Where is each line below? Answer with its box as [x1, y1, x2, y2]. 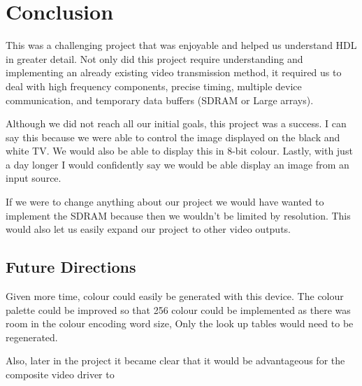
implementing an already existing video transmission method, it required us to [6, 65, 342, 80]
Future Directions [6, 256, 136, 278]
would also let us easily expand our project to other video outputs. [6, 222, 291, 236]
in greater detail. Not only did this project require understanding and [6, 51, 303, 66]
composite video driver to [6, 367, 115, 382]
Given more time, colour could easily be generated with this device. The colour [6, 289, 344, 303]
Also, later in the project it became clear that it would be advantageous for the [6, 353, 345, 368]
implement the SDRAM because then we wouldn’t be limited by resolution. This [6, 208, 351, 222]
